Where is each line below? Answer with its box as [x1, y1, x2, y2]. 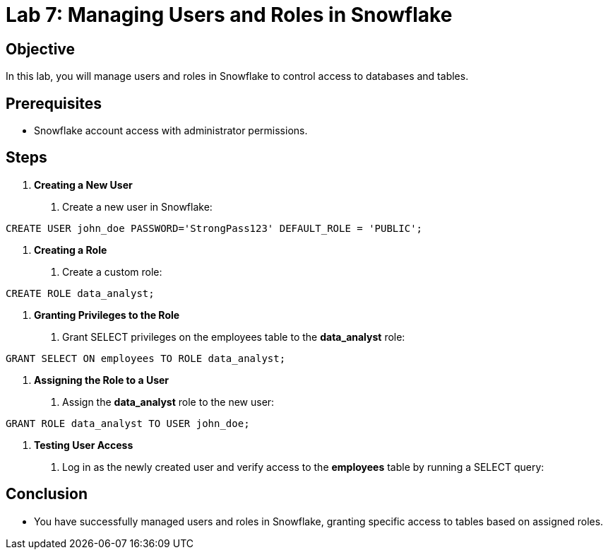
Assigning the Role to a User [34, 373, 169, 386]
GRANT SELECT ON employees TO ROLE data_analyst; [6, 352, 286, 364]
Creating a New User [34, 178, 133, 191]
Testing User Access [34, 438, 133, 451]
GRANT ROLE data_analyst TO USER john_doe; [6, 417, 250, 429]
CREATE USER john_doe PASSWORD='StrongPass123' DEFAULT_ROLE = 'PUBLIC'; [6, 222, 423, 234]
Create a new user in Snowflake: [62, 200, 213, 213]
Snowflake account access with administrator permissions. [34, 124, 308, 137]
